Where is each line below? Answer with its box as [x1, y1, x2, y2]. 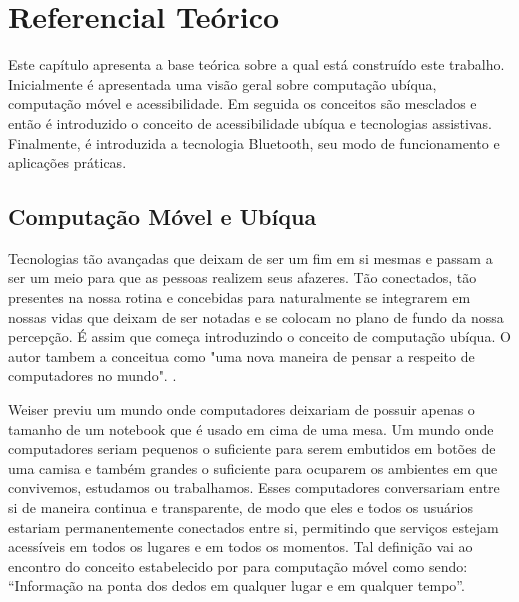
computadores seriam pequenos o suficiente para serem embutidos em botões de [8, 438, 496, 459]
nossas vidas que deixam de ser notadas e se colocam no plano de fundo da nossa [8, 306, 504, 327]
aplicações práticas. [8, 152, 127, 173]
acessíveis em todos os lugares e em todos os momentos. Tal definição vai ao [8, 536, 473, 557]
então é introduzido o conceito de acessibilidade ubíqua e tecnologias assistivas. [8, 112, 492, 133]
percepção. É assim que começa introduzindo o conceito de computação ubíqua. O [8, 326, 511, 347]
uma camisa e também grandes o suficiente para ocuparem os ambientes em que [8, 457, 498, 478]
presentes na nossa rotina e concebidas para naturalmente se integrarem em [8, 287, 471, 308]
